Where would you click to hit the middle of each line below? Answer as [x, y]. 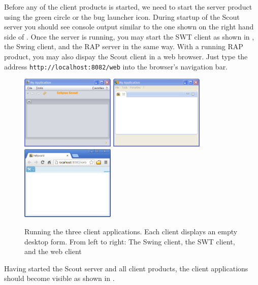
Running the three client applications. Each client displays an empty [131, 231]
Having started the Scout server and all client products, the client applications [126, 268]
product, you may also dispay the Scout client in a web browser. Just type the [126, 56]
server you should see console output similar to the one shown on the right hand [129, 27]
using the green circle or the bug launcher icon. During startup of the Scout [122, 16]
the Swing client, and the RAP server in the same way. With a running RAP [124, 46]
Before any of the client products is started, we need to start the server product [128, 7]
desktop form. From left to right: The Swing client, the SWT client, [130, 241]
